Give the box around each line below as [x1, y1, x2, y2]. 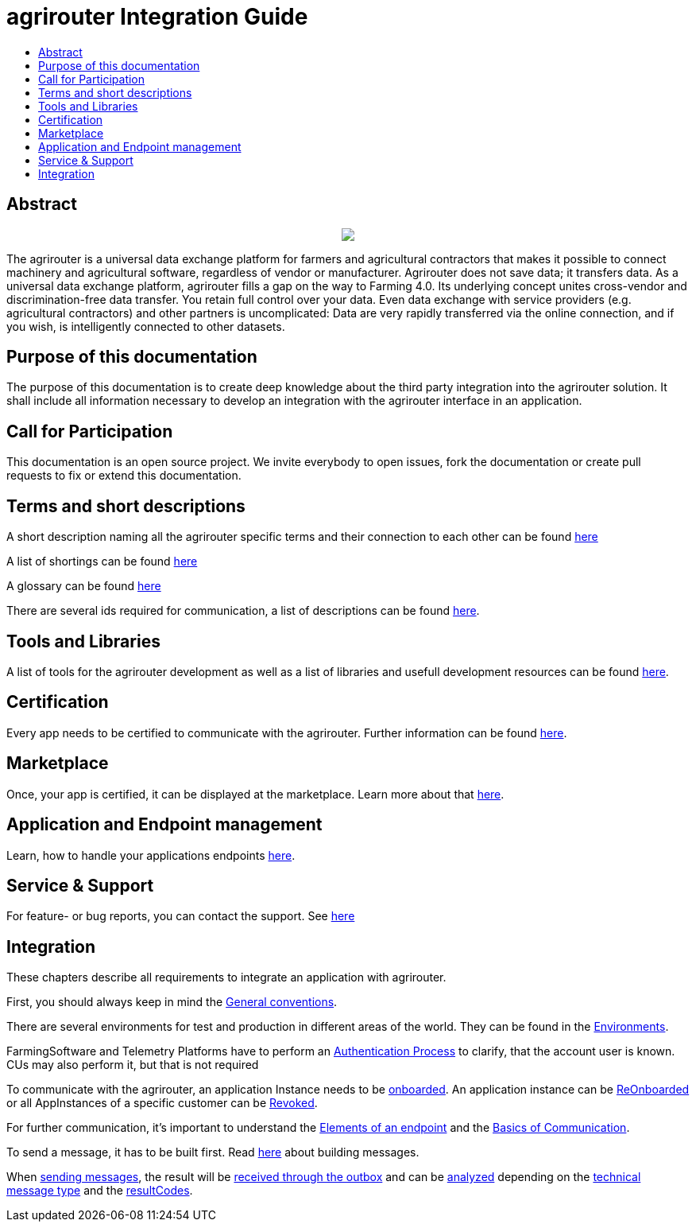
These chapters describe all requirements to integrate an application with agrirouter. [6, 970, 447, 985]
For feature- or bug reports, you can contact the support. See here [6, 909, 355, 923]
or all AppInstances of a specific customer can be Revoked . [6, 1096, 318, 1110]
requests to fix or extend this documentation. [6, 468, 242, 483]
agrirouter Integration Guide [6, 3, 308, 30]
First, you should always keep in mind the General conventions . [6, 995, 338, 1009]
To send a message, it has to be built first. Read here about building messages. [6, 1145, 420, 1160]
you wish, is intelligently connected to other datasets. [6, 319, 285, 333]
